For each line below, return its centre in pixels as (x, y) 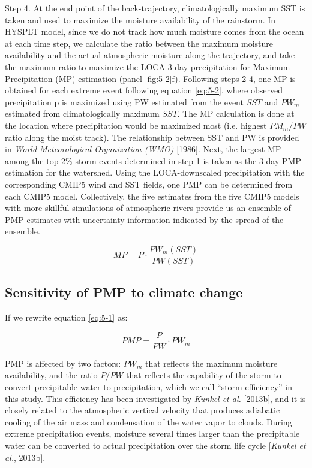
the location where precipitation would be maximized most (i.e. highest (136, 125)
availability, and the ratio (51, 375)
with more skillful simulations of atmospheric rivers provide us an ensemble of (148, 208)
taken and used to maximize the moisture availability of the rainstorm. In (140, 19)
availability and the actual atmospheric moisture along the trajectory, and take (150, 55)
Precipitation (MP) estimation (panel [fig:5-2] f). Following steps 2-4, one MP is (150, 78)
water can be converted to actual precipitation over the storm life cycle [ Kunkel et (155, 445)
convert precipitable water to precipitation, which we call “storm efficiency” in (148, 386)
